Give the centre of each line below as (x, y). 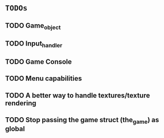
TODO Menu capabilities (44, 78)
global (15, 129)
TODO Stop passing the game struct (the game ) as (82, 120)
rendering (21, 103)
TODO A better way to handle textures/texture (78, 95)
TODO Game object (33, 26)
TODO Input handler (34, 44)
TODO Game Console (38, 62)
